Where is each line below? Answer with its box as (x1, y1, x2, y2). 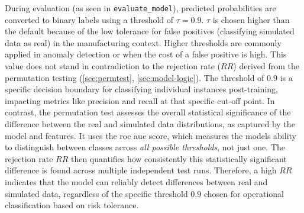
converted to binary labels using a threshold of (5, 13, 174, 25)
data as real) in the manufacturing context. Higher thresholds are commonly (5, 36, 282, 49)
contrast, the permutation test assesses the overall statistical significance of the (5, 106, 291, 118)
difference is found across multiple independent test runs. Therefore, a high (5, 164, 277, 176)
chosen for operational (203, 187, 284, 199)
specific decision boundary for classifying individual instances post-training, (5, 83, 278, 95)
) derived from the (233, 60, 300, 72)
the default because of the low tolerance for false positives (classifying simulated (5, 25, 295, 37)
